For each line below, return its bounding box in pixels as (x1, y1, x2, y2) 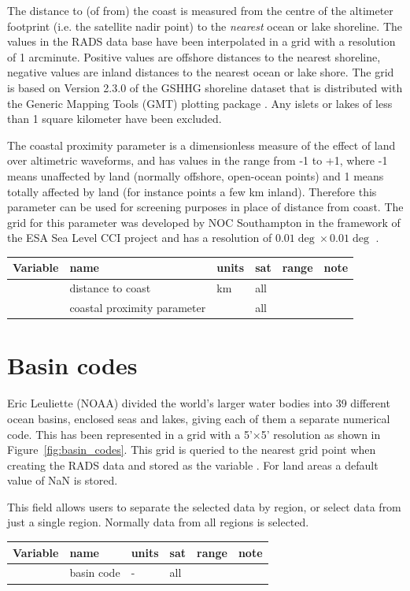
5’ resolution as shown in (260, 426, 381, 442)
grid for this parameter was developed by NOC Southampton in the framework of (7, 214, 401, 230)
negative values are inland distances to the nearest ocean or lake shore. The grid (7, 64, 394, 80)
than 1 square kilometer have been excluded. (7, 110, 222, 127)
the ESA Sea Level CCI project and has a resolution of (7, 229, 272, 246)
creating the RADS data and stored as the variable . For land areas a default (7, 456, 379, 473)
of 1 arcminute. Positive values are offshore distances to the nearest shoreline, (7, 48, 381, 65)
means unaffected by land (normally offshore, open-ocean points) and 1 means (7, 167, 384, 184)
